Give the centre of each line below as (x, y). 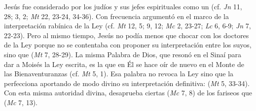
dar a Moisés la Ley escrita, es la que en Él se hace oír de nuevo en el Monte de (124, 64)
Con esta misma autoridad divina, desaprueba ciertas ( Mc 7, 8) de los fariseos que (128, 93)
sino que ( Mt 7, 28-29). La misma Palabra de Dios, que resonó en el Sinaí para (123, 54)
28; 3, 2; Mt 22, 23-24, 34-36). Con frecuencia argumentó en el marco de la (116, 16)
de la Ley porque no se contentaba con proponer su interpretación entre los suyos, (128, 45)
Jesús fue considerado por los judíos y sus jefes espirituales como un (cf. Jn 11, (123, 6)
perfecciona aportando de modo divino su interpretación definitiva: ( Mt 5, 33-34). (127, 83)
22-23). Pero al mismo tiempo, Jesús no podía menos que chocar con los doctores (127, 35)
